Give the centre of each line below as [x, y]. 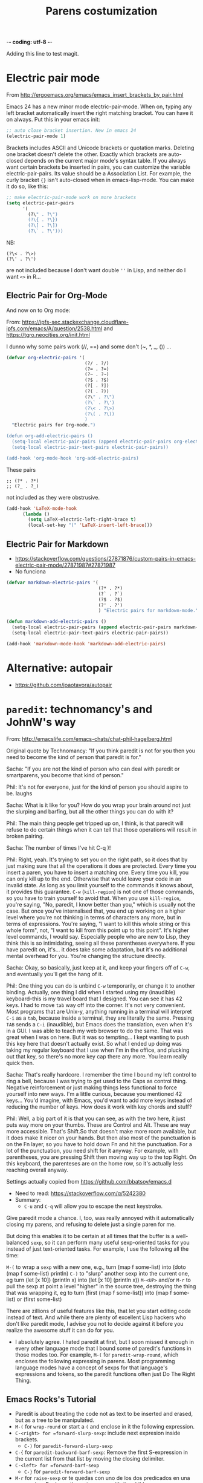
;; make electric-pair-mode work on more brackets [71, 197]
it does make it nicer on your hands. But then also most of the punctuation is [101, 1138]
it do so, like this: [27, 186]
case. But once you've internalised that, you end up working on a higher [96, 911]
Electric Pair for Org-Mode [57, 295]
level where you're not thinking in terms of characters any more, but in [94, 917]
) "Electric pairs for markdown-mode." [148, 611]
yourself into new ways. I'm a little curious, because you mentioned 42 [94, 1094]
